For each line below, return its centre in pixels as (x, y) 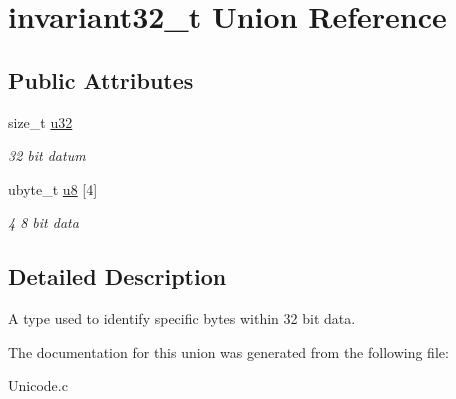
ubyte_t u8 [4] (53, 188)
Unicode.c (38, 385)
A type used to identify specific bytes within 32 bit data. (182, 318)
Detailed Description (117, 276)
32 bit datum (47, 155)
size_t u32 (40, 121)
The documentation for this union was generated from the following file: (228, 351)
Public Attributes (101, 79)
